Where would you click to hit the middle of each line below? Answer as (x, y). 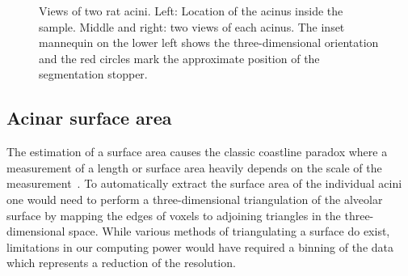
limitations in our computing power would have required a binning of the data (200, 246)
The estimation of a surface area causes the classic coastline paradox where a (197, 152)
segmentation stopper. (93, 74)
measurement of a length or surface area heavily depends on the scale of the (194, 167)
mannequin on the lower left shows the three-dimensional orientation (209, 42)
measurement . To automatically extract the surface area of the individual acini (204, 183)
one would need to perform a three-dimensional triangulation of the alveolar (195, 199)
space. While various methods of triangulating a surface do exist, (229, 231)
